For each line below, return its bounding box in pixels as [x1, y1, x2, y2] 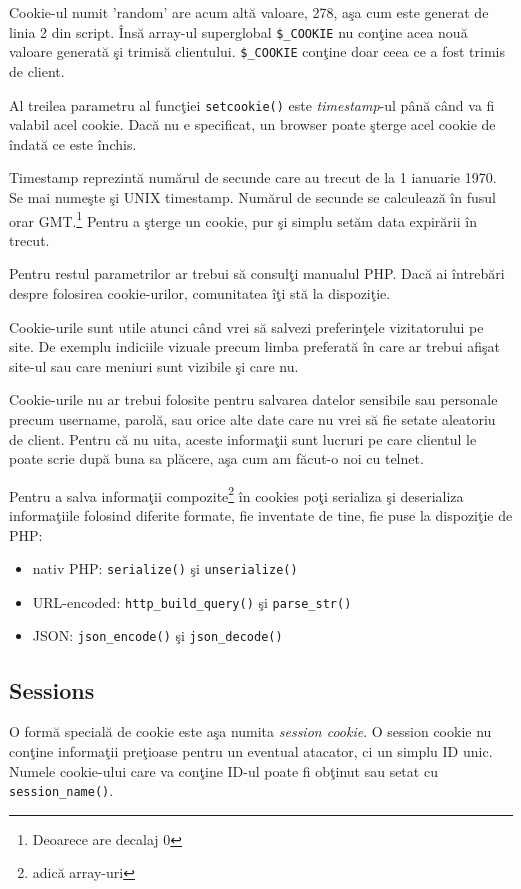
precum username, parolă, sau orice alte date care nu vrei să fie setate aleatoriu [9, 408, 496, 429]
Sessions [9, 674, 95, 705]
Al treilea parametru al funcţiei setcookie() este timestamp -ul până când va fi [9, 94, 495, 115]
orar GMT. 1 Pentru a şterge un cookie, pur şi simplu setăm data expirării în [9, 207, 477, 231]
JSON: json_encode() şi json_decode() [32, 625, 283, 646]
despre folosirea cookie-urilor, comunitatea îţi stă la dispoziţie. [9, 282, 391, 303]
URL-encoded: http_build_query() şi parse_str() [32, 591, 352, 612]
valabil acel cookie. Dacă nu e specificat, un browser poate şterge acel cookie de [9, 114, 496, 135]
